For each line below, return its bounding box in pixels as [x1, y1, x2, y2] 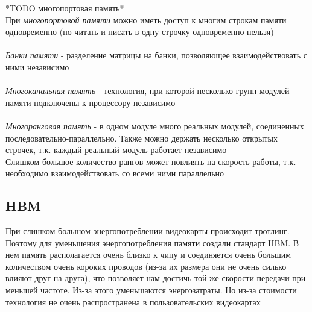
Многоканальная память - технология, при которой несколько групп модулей [5, 84, 290, 97]
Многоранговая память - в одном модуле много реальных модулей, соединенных [5, 119, 304, 132]
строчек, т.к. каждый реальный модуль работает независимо [5, 143, 227, 156]
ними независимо [5, 60, 69, 73]
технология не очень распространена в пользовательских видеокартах [5, 295, 261, 308]
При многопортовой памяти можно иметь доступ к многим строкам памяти [5, 13, 287, 26]
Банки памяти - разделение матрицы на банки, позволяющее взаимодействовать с [5, 49, 307, 61]
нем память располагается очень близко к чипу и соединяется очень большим [5, 248, 291, 261]
